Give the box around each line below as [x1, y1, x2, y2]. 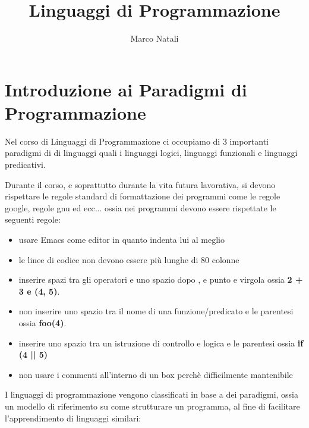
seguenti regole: [5, 213, 61, 226]
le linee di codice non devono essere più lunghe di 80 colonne [18, 253, 239, 265]
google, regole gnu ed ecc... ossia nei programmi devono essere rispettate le [5, 201, 276, 214]
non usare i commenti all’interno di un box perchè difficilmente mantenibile [18, 368, 293, 380]
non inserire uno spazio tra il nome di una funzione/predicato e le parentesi [18, 305, 294, 317]
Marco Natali [130, 32, 179, 45]
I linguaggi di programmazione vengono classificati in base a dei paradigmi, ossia [5, 388, 299, 401]
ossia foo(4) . [18, 316, 67, 329]
